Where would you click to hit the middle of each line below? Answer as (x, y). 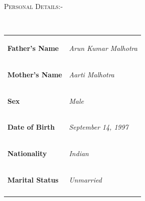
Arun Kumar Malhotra (103, 48)
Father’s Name (33, 48)
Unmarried (85, 180)
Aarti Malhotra (92, 74)
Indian (79, 153)
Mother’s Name (35, 74)
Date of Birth (31, 127)
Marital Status (33, 180)
